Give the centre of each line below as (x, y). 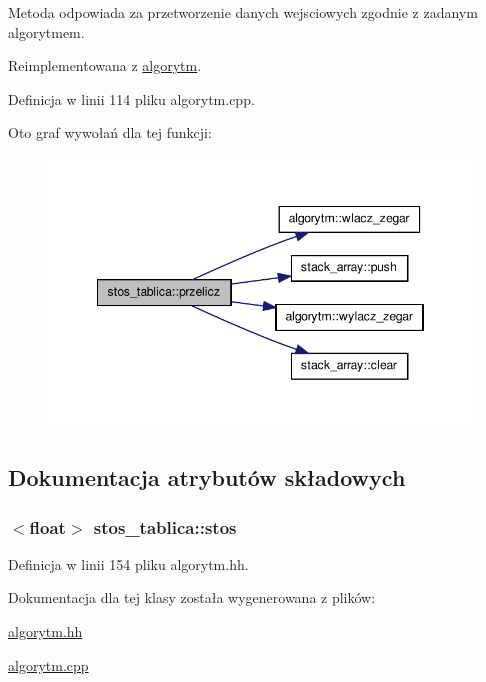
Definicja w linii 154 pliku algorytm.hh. (128, 563)
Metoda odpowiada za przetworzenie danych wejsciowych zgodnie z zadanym (243, 12)
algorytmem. (46, 31)
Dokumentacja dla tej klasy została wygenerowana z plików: (192, 597)
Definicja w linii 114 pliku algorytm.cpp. (131, 98)
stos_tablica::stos (165, 526)
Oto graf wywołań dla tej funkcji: (110, 132)
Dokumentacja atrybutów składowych (207, 477)
